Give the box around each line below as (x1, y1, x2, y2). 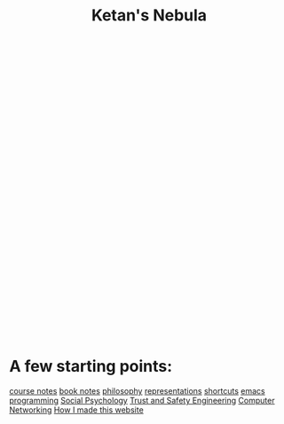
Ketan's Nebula (91, 5, 207, 26)
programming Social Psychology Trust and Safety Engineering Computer (9, 396, 275, 406)
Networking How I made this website (9, 404, 144, 415)
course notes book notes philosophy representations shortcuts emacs (9, 386, 265, 397)
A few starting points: (9, 357, 173, 377)
